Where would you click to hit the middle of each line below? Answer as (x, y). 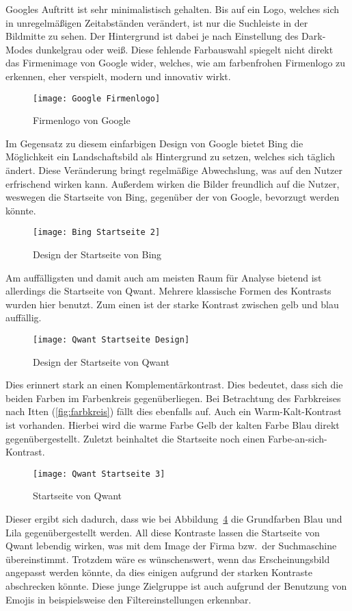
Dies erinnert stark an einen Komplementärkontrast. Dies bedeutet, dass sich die (174, 385)
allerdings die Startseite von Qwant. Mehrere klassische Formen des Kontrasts (168, 291)
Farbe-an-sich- (298, 438)
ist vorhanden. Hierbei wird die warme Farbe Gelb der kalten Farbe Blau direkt (173, 425)
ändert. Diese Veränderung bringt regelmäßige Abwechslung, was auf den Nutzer (174, 170)
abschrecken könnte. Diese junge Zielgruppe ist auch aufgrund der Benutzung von (176, 586)
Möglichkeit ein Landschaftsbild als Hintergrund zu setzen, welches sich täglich (171, 157)
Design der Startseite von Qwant (101, 361)
